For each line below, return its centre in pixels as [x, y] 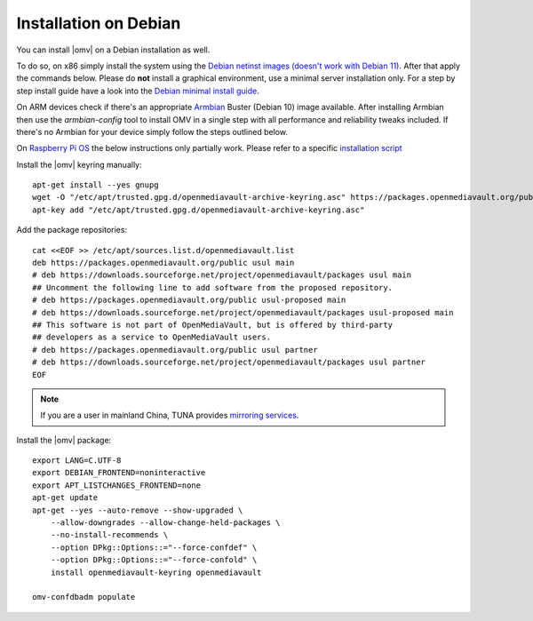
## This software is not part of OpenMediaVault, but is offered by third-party [213, 325]
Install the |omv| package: [64, 440]
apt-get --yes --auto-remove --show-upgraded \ [138, 510]
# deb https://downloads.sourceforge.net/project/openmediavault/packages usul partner [229, 362]
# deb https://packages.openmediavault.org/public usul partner [175, 350]
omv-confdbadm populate [84, 597]
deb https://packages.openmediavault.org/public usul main [163, 263]
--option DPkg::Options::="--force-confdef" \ [154, 547]
